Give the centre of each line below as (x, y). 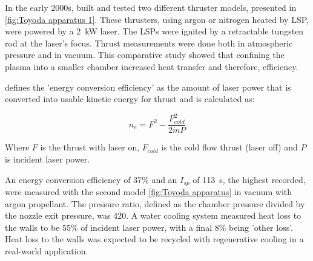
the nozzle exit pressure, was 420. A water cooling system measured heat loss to (153, 215)
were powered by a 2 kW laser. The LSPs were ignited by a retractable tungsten (154, 31)
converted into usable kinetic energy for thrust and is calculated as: (130, 99)
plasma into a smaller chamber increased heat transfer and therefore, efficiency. (152, 66)
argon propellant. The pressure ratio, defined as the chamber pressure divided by (155, 203)
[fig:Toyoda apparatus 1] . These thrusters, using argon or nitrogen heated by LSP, (157, 19)
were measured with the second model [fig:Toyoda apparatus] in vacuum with (149, 191)
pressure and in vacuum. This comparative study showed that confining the (145, 55)
